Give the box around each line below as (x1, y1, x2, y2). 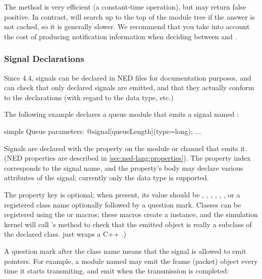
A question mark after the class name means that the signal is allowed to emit (4, 245, 246, 256)
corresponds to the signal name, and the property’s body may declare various (4, 162, 243, 173)
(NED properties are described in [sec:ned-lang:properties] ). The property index (4, 153, 251, 163)
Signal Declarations (4, 52, 84, 65)
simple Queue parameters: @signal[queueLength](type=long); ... (4, 125, 201, 136)
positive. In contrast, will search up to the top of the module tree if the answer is (4, 11, 255, 22)
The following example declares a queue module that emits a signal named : (4, 109, 239, 119)
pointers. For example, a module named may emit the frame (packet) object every (4, 255, 258, 266)
